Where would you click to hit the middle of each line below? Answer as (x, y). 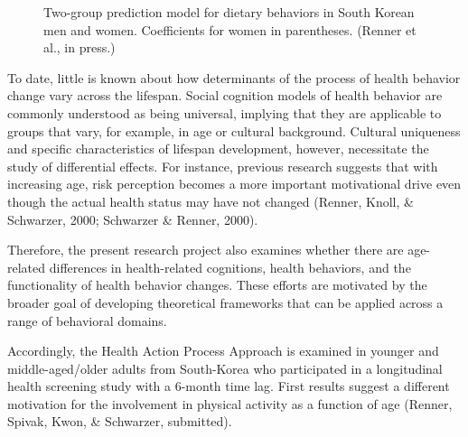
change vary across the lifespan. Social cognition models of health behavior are (225, 95)
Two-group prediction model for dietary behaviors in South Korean (229, 12)
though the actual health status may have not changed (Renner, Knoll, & (211, 201)
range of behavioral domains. (87, 320)
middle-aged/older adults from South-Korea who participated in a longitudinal (225, 368)
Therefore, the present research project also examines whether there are (206, 250)
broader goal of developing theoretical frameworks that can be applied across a (225, 302)
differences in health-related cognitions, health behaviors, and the (230, 267)
